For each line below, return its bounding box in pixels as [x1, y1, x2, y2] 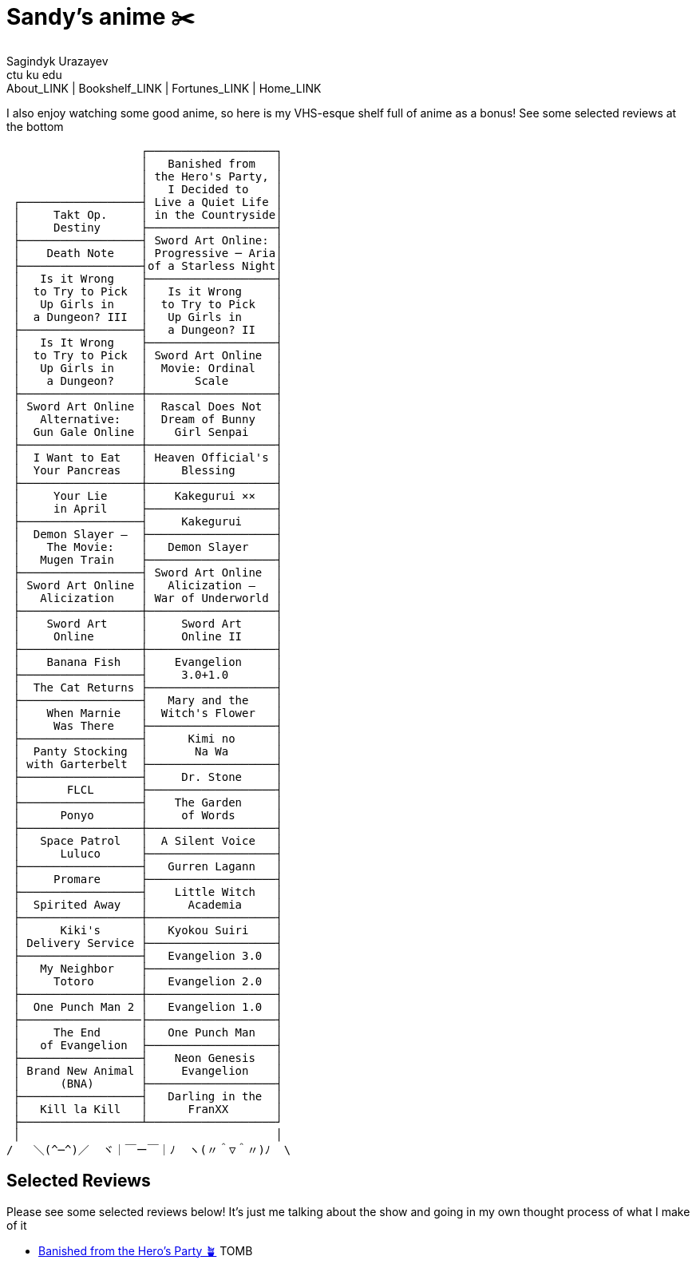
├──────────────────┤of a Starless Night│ [13, 259, 283, 272]
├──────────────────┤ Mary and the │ [13, 693, 283, 707]
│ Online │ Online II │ [13, 629, 283, 643]
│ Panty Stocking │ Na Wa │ [13, 744, 283, 758]
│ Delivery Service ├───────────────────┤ [13, 936, 283, 949]
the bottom [6, 119, 64, 133]
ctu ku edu [6, 67, 62, 81]
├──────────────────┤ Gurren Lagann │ [13, 859, 283, 873]
